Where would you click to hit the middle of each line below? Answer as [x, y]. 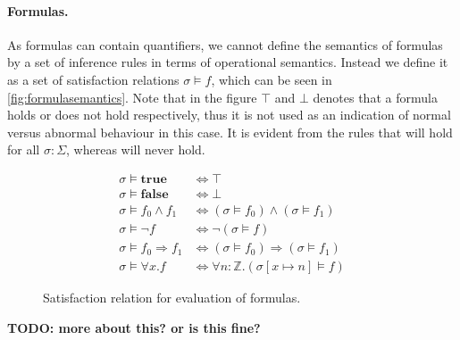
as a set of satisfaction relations [93, 79]
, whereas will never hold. [136, 149]
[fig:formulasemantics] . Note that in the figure [132, 97]
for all [24, 149]
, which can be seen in [272, 79]
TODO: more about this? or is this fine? [134, 327]
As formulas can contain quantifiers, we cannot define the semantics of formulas [225, 44]
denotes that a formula [375, 97]
